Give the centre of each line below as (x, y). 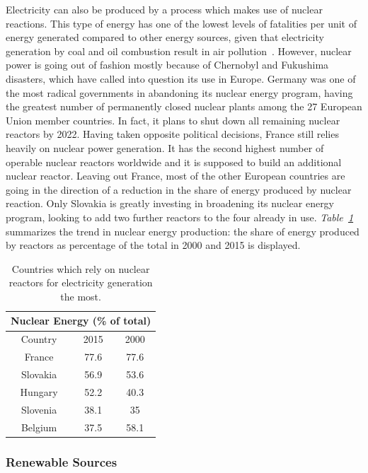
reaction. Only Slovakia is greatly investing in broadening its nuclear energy (170, 203)
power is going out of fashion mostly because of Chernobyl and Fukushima (167, 65)
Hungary (39, 391)
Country (39, 339)
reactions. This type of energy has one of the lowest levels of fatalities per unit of (181, 23)
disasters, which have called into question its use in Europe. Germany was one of (181, 78)
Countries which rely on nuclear (81, 268)
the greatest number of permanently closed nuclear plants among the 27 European (184, 106)
